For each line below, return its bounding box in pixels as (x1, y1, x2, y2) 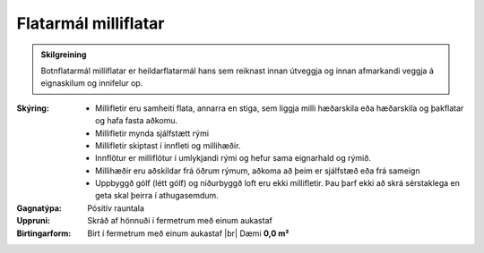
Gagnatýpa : (16, 202, 62, 214)
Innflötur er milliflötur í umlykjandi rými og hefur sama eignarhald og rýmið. (95, 153, 372, 164)
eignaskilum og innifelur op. (40, 78, 143, 89)
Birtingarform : (16, 228, 72, 239)
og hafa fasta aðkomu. (95, 115, 178, 126)
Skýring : (16, 103, 49, 114)
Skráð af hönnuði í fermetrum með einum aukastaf (87, 215, 272, 226)
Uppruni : (16, 215, 51, 226)
